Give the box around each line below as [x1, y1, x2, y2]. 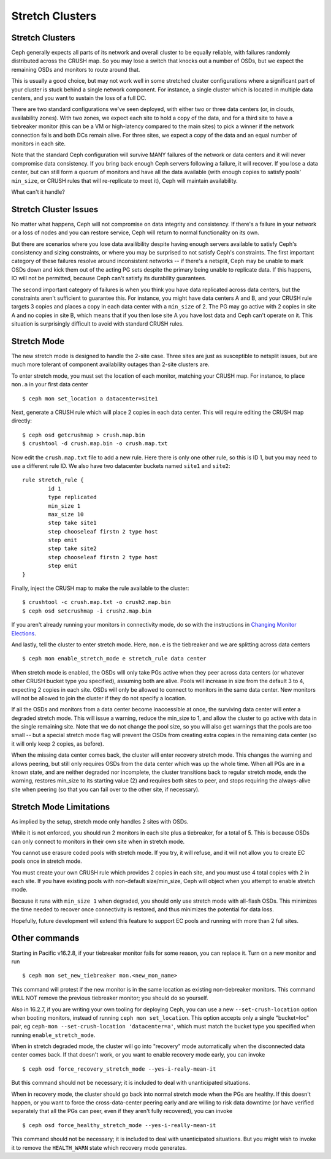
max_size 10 [48, 511, 84, 518]
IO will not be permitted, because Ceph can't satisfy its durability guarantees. [11, 275, 207, 282]
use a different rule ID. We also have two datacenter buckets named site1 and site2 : [11, 462, 230, 469]
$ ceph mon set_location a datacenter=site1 [22, 395, 159, 402]
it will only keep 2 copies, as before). [11, 740, 104, 748]
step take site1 [48, 519, 97, 527]
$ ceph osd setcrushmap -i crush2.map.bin [22, 607, 152, 614]
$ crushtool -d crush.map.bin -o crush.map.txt [22, 440, 168, 447]
